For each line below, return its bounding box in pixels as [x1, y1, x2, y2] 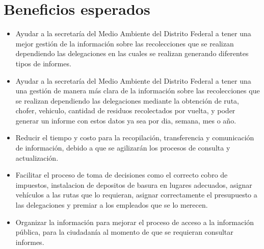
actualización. [15, 152, 59, 163]
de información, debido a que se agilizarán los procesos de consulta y [15, 142, 230, 153]
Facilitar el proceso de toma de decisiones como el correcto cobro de [15, 169, 228, 180]
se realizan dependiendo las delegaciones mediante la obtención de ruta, [15, 95, 239, 106]
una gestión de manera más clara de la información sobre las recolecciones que [15, 85, 260, 96]
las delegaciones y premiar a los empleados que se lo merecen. [15, 200, 208, 210]
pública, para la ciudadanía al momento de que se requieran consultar [15, 227, 233, 237]
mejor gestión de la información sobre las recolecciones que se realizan [15, 38, 234, 48]
